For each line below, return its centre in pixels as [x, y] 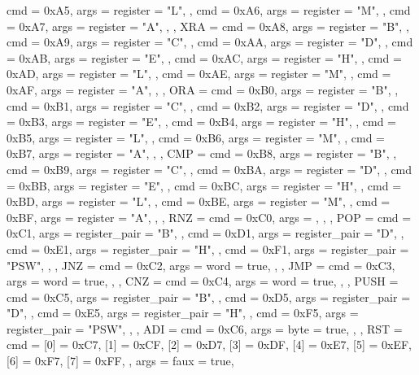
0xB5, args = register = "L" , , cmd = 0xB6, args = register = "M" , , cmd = [196, 137]
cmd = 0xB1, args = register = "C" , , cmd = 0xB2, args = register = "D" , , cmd [208, 105]
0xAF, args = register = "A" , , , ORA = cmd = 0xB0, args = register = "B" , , [203, 89]
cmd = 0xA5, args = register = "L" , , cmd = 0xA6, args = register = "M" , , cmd [209, 10]
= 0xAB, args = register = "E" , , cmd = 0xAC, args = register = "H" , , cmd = [204, 57]
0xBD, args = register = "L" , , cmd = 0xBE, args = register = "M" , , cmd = [199, 201]
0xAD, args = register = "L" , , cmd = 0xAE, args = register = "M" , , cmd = [199, 74]
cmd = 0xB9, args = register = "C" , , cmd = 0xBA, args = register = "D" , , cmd [209, 169]
